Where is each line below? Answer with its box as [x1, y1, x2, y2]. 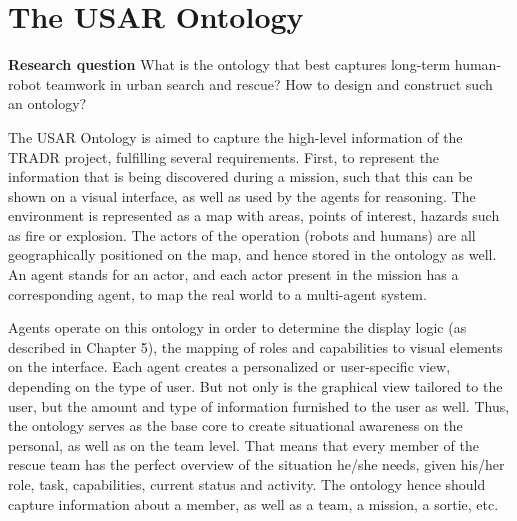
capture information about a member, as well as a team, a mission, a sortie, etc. [8, 493, 499, 514]
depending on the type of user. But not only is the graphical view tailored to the [8, 376, 503, 397]
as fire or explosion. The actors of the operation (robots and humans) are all [8, 224, 476, 245]
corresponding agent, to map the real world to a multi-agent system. [8, 283, 427, 304]
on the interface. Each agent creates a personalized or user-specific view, [8, 356, 451, 377]
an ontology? [8, 93, 87, 114]
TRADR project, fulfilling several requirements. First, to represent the [8, 146, 440, 167]
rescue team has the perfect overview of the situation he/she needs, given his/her [8, 454, 505, 475]
